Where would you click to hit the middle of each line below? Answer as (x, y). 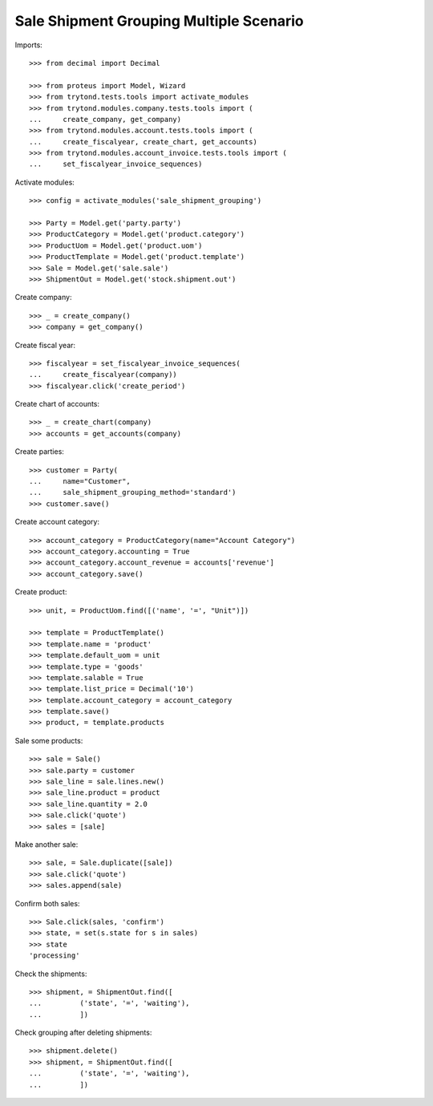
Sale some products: (49, 740)
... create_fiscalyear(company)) (103, 375)
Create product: (41, 592)
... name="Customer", (80, 482)
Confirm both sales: (47, 903)
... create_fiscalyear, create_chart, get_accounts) (144, 142)
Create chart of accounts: (57, 404)
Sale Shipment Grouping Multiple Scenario (159, 21)
